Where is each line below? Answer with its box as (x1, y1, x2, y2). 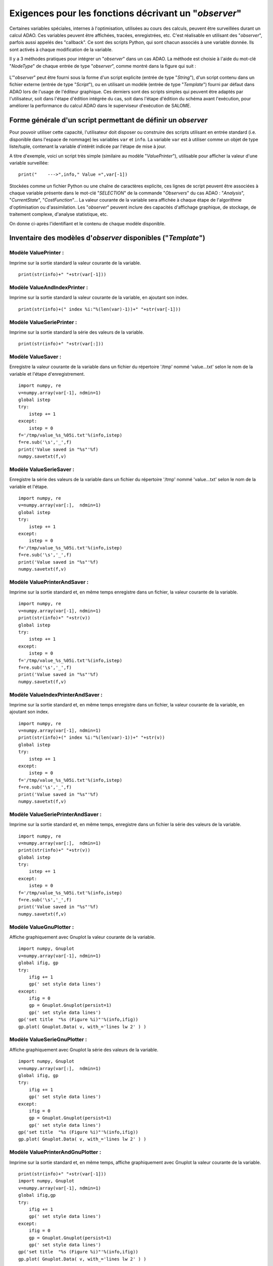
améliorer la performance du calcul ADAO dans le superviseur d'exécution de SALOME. (9, 103, 192, 109)
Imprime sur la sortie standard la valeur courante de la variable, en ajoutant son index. (9, 294, 189, 301)
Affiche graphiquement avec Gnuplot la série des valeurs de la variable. (9, 1046, 159, 1053)
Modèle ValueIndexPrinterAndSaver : (9, 691, 103, 698)
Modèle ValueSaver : (9, 353, 62, 361)
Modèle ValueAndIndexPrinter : (9, 284, 88, 291)
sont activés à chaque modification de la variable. (9, 46, 113, 53)
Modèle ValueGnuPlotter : (9, 923, 74, 930)
